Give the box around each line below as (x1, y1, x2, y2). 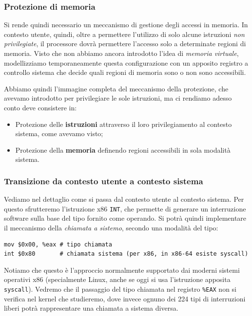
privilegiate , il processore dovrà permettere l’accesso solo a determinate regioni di (4, 38, 246, 49)
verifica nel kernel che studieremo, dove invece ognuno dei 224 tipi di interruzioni (4, 293, 246, 303)
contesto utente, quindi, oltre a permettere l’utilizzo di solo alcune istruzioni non (4, 29, 245, 39)
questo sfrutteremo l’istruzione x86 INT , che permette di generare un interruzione (4, 203, 246, 213)
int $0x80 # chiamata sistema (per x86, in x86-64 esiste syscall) (4, 250, 249, 258)
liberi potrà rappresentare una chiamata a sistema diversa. (4, 303, 178, 313)
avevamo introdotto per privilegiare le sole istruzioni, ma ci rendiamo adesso (4, 93, 232, 103)
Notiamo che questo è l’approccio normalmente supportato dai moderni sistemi (4, 264, 240, 275)
